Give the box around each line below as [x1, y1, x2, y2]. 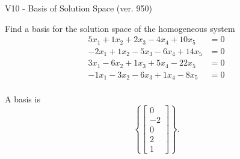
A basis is [5, 93, 40, 105]
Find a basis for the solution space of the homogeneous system [5, 22, 235, 34]
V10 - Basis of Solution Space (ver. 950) [5, 2, 152, 14]
